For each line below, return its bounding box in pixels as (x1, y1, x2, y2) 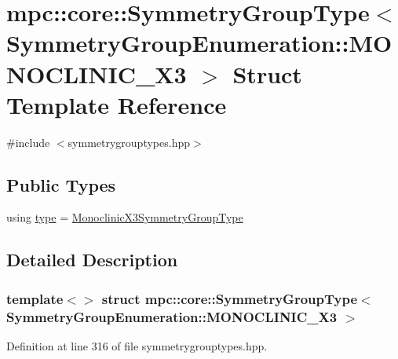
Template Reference (6, 88, 227, 120)
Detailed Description (6, 247, 178, 272)
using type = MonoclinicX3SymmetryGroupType (6, 209, 243, 225)
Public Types (6, 172, 116, 196)
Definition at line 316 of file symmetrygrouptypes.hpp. (6, 338, 268, 354)
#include (6, 134, 50, 150)
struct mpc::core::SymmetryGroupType (101, 288, 358, 308)
